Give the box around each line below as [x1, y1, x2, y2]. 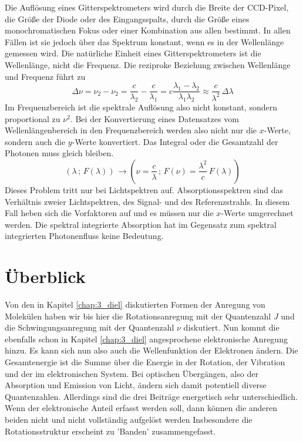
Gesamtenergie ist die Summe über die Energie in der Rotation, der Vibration [5, 356, 285, 368]
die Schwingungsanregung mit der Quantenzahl [5, 321, 174, 334]
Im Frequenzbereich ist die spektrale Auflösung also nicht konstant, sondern [5, 101, 277, 113]
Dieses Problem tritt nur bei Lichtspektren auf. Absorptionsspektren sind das [5, 183, 283, 196]
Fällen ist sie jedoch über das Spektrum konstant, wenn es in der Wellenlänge [5, 35, 284, 48]
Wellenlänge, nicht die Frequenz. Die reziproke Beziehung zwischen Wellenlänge [5, 58, 291, 70]
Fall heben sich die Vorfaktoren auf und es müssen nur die [5, 207, 214, 219]
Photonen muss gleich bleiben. [5, 147, 114, 159]
